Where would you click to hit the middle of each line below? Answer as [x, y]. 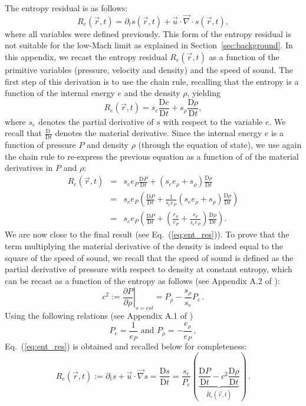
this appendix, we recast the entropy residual [86, 57]
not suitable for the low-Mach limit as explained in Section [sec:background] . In [149, 45]
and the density [152, 93]
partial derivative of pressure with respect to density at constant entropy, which [149, 269]
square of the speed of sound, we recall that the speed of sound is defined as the [149, 257]
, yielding [204, 93]
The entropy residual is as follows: [66, 8]
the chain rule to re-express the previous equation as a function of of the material [152, 156]
